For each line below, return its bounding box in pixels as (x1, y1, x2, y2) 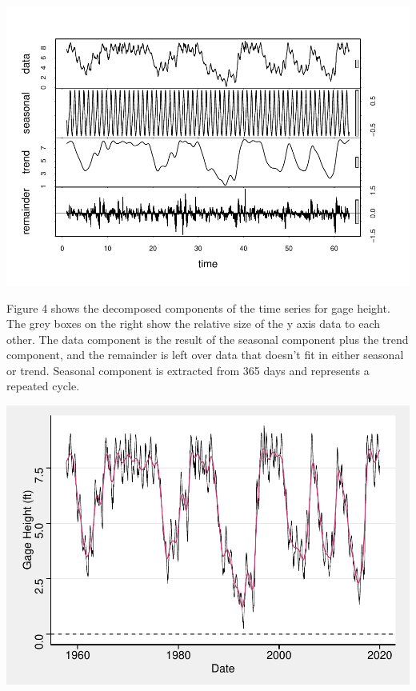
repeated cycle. (6, 377, 80, 394)
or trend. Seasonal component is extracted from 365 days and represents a (6, 361, 370, 378)
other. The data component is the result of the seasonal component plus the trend (6, 330, 409, 347)
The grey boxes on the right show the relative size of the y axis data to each (6, 315, 381, 332)
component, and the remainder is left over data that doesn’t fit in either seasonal (6, 346, 404, 363)
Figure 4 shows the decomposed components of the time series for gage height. (6, 299, 390, 316)
